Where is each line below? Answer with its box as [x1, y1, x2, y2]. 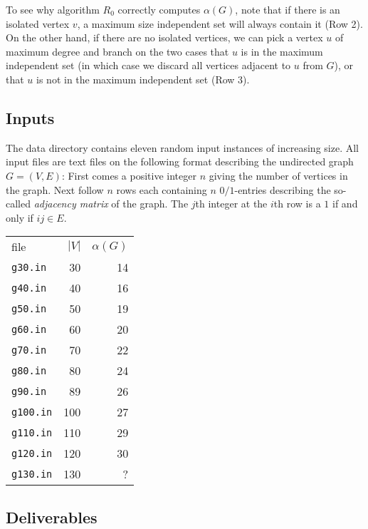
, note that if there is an [235, 2, 340, 16]
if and [332, 196, 358, 211]
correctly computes [117, 2, 201, 16]
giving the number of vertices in [209, 168, 348, 183]
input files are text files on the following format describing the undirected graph [6, 154, 354, 169]
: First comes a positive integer [61, 168, 196, 183]
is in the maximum [241, 43, 323, 58]
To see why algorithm [6, 2, 100, 16]
